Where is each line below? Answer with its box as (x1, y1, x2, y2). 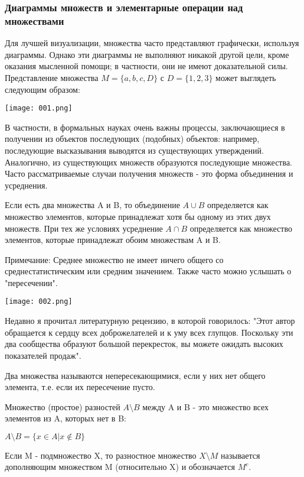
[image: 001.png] (5, 104, 73, 113)
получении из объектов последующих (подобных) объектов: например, (5, 132, 260, 145)
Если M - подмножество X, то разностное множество (5, 449, 197, 461)
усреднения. (5, 179, 48, 191)
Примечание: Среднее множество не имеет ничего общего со (5, 253, 224, 265)
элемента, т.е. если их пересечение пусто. (5, 381, 155, 393)
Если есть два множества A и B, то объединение (5, 199, 180, 211)
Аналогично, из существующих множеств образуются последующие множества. (5, 155, 292, 168)
